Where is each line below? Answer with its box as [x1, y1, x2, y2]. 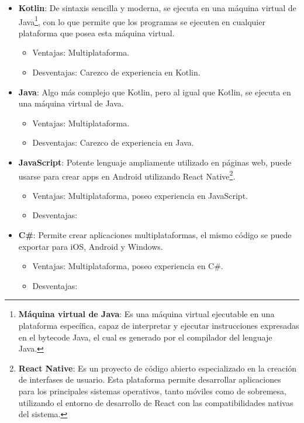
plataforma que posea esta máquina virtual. [18, 26, 175, 39]
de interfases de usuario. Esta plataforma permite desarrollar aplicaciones [18, 373, 281, 386]
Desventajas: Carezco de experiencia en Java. [32, 136, 194, 149]
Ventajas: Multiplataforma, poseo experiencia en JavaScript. [32, 189, 248, 201]
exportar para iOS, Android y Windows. [18, 240, 163, 252]
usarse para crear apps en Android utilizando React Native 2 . [18, 168, 236, 182]
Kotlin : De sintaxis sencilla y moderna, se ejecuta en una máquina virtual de [18, 2, 296, 13]
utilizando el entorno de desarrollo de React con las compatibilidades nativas [18, 396, 293, 408]
